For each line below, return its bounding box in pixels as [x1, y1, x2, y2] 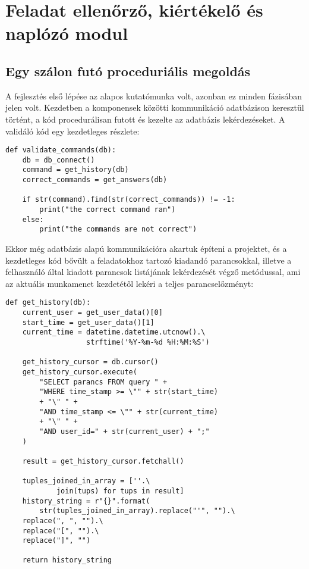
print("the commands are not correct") [39, 225, 197, 234]
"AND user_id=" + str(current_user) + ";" [39, 427, 210, 436]
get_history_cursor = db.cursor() [22, 358, 159, 367]
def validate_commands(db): [5, 146, 116, 155]
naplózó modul [5, 21, 128, 45]
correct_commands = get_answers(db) [22, 176, 168, 185]
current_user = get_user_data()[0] [22, 308, 163, 317]
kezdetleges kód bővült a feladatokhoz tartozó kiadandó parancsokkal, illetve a [5, 254, 292, 266]
